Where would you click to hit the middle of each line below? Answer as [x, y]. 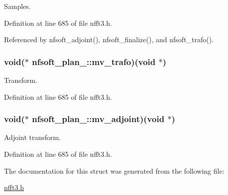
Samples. [17, 6]
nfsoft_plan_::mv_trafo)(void [94, 61]
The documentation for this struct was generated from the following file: [114, 170]
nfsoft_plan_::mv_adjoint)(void [98, 119]
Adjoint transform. [33, 137]
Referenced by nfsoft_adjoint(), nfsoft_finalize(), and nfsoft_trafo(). [109, 39]
